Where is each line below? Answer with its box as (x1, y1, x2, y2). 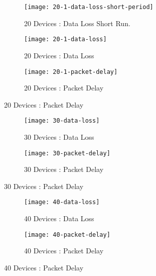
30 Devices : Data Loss (24, 132, 94, 142)
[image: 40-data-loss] (24, 199, 100, 206)
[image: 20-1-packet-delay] (24, 68, 118, 75)
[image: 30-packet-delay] (24, 149, 110, 157)
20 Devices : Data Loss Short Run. (24, 18, 130, 28)
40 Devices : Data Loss (24, 213, 94, 224)
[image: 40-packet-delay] (24, 231, 110, 238)
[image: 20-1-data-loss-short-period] (24, 4, 153, 11)
